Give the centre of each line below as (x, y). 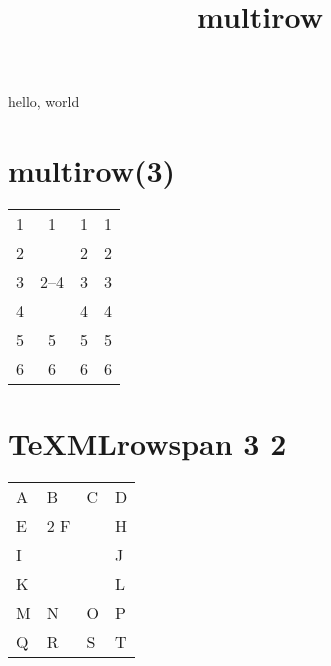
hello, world (44, 101)
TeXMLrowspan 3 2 (147, 443)
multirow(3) (92, 170)
